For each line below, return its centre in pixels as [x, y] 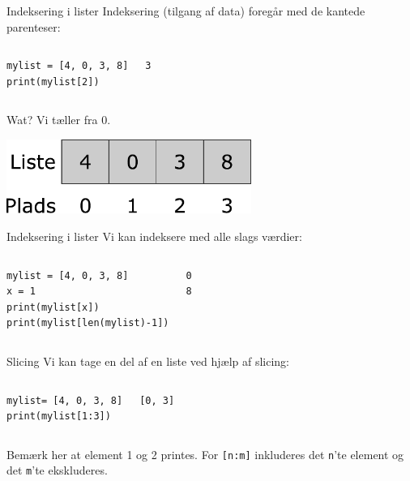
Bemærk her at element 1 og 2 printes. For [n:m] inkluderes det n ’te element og [205, 454]
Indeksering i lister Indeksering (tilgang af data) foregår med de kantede [186, 11]
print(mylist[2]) [53, 82]
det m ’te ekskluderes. [57, 470]
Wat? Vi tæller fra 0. [59, 120]
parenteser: [34, 26]
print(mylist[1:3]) [59, 417]
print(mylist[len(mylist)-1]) [88, 323]
